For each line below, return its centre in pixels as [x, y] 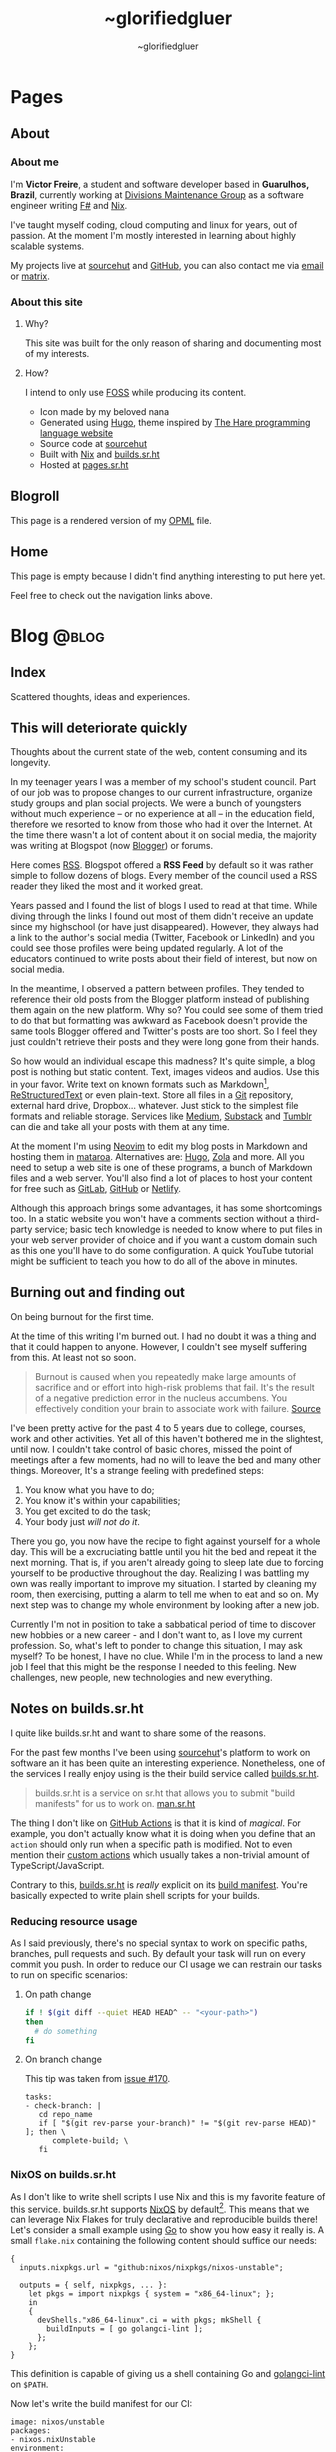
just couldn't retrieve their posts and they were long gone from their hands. [165, 1042]
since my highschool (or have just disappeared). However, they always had [165, 927]
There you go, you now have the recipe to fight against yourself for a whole [165, 1541]
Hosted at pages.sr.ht [84, 464]
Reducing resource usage [74, 1921]
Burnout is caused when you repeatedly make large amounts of [165, 1376]
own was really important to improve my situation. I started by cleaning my [163, 1583]
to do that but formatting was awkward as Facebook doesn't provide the [159, 1021]
